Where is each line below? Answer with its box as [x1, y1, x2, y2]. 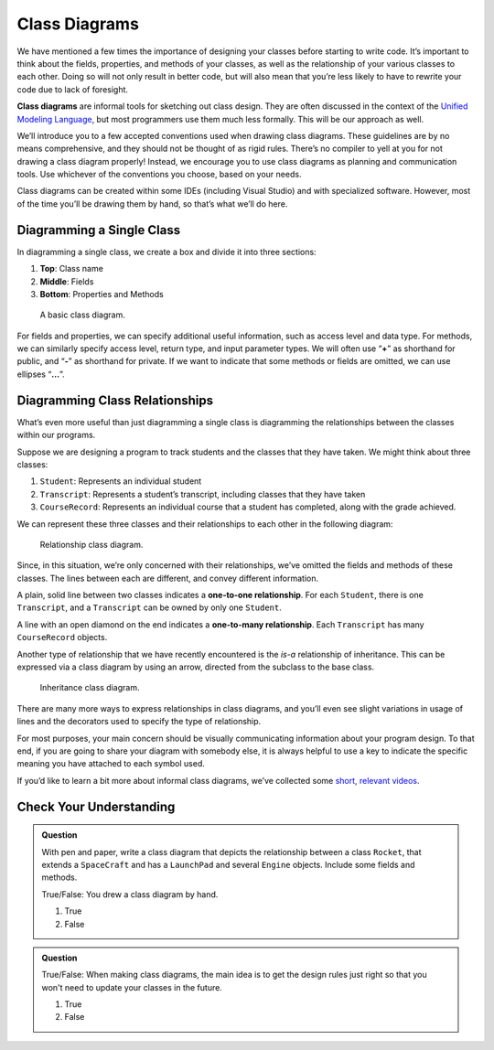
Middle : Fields [39, 275, 94, 287]
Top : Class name [39, 263, 104, 274]
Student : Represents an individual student [39, 476, 202, 487]
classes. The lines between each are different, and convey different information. [16, 573, 319, 584]
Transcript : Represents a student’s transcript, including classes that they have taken [39, 488, 366, 499]
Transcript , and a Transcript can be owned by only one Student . [16, 602, 283, 613]
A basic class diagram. [39, 309, 125, 320]
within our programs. [16, 430, 96, 441]
